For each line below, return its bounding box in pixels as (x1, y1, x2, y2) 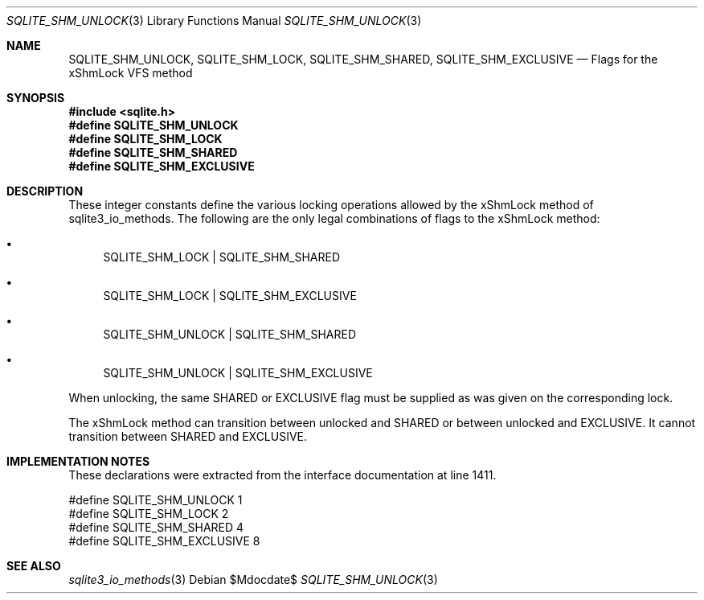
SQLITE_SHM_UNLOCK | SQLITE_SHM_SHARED (103, 327, 357, 341)
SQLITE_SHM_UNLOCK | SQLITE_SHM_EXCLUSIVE (103, 366, 373, 380)
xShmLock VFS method (68, 66, 193, 80)
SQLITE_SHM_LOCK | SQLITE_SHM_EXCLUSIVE (103, 289, 357, 302)
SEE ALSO (6, 559, 61, 573)
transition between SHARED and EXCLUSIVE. (68, 429, 308, 443)
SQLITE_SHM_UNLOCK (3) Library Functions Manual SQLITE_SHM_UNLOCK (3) (6, 14, 422, 27)
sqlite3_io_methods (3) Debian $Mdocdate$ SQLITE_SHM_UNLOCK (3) (68, 573, 438, 586)
